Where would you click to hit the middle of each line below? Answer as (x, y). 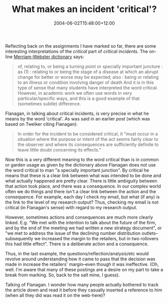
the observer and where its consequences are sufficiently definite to (88, 144)
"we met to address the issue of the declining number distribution (73, 233)
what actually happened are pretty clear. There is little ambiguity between (81, 181)
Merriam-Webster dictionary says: (49, 57)
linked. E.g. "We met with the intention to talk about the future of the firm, (81, 222)
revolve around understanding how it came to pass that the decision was (80, 259)
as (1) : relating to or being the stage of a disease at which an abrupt (88, 72)
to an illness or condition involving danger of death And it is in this (86, 82)
